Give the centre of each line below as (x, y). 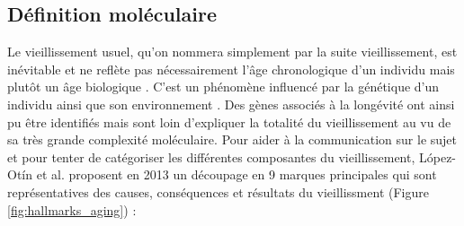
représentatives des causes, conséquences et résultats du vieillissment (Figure (218, 191)
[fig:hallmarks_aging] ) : (72, 209)
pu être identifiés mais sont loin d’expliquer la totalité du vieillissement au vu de (229, 122)
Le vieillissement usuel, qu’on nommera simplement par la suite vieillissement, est (232, 52)
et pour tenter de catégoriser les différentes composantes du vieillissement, (211, 156)
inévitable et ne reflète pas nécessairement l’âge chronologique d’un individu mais (231, 69)
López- (437, 156)
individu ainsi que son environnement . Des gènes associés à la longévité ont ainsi (231, 104)
